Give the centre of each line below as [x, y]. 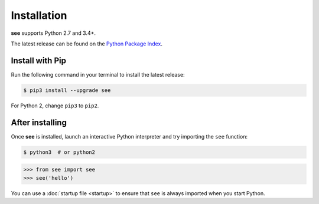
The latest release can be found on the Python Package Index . [87, 44]
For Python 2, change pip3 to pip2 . [55, 106]
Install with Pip [38, 60]
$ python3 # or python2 [59, 152]
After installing [39, 122]
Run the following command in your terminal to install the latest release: [98, 74]
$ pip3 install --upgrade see [67, 90]
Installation [39, 15]
